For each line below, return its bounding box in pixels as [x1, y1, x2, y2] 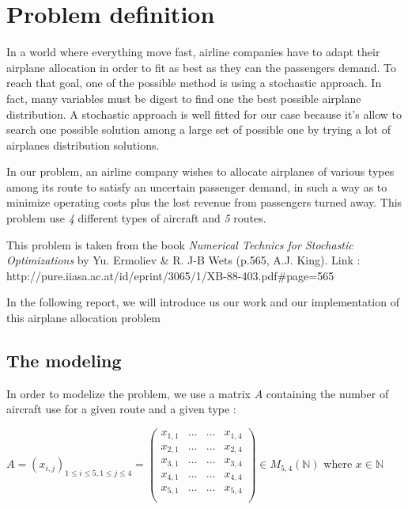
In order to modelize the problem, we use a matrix [6, 385, 251, 401]
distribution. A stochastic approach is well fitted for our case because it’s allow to [6, 105, 402, 122]
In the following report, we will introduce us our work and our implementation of [6, 294, 399, 310]
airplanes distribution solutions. [6, 136, 160, 153]
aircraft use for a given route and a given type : [6, 401, 236, 417]
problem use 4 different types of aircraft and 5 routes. [6, 210, 266, 226]
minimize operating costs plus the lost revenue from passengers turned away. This [6, 194, 402, 211]
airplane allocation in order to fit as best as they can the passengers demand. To [6, 59, 396, 75]
